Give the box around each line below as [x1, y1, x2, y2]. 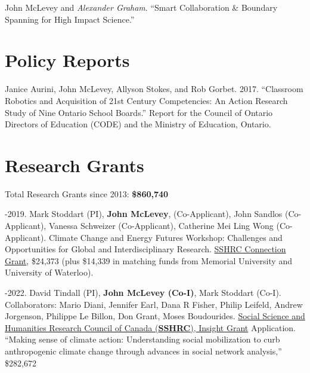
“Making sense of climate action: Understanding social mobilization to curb [5, 333, 280, 346]
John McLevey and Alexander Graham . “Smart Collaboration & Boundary [5, 1, 278, 13]
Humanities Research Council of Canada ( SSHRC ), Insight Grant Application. [5, 321, 296, 334]
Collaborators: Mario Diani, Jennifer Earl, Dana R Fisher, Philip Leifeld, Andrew [5, 298, 303, 310]
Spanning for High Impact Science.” [5, 13, 135, 25]
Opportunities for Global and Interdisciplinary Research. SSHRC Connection [5, 243, 286, 255]
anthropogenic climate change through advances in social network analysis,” [5, 344, 282, 357]
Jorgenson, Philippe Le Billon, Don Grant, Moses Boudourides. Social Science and [5, 310, 305, 322]
